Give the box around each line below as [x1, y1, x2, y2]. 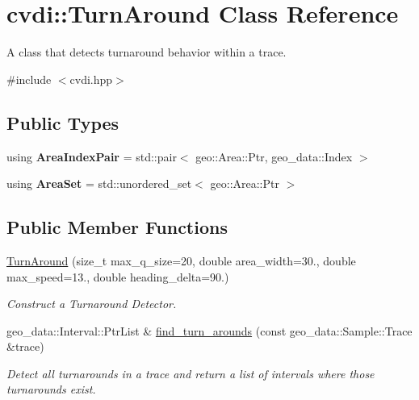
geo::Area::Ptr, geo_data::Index [195, 148, 353, 165]
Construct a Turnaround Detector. [6, 295, 177, 312]
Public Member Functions [6, 215, 228, 240]
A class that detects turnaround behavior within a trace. [6, 44, 287, 60]
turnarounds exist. [6, 381, 96, 398]
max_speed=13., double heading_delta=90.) [6, 268, 229, 285]
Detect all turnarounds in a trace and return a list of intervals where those [6, 365, 375, 381]
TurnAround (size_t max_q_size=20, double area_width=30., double [6, 252, 356, 269]
